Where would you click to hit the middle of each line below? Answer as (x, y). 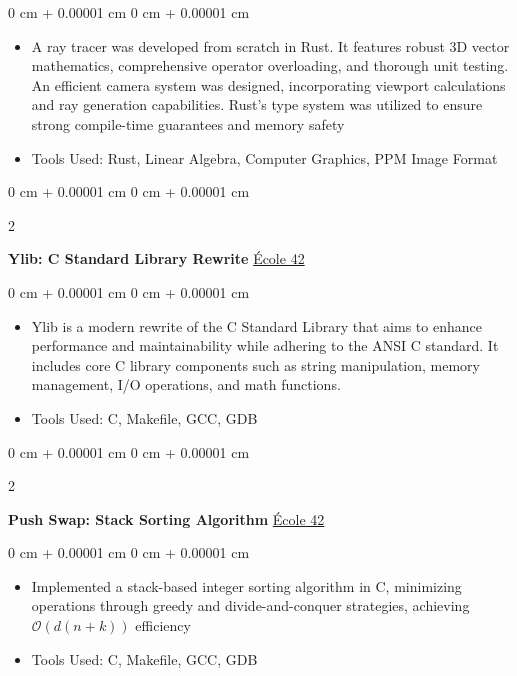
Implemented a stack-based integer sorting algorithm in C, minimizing (246, 585)
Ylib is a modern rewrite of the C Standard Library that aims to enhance (256, 325)
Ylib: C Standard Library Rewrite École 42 (156, 258)
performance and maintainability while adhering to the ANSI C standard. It (265, 345)
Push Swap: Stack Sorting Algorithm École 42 (166, 518)
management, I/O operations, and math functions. (186, 384)
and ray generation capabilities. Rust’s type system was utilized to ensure (257, 104)
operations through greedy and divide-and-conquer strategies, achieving (250, 605)
